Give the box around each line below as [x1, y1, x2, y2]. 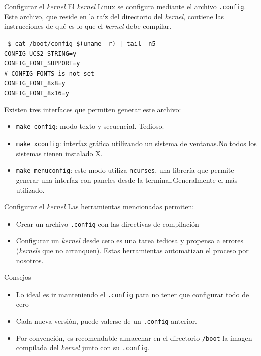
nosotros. [16, 255, 44, 265]
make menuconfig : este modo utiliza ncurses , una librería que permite [16, 165, 234, 175]
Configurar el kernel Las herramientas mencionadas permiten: [4, 201, 194, 212]
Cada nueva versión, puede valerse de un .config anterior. [16, 316, 198, 326]
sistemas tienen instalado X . [16, 148, 103, 158]
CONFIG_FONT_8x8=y [4, 80, 66, 87]
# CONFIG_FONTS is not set [4, 69, 94, 77]
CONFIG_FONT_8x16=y [4, 90, 69, 97]
